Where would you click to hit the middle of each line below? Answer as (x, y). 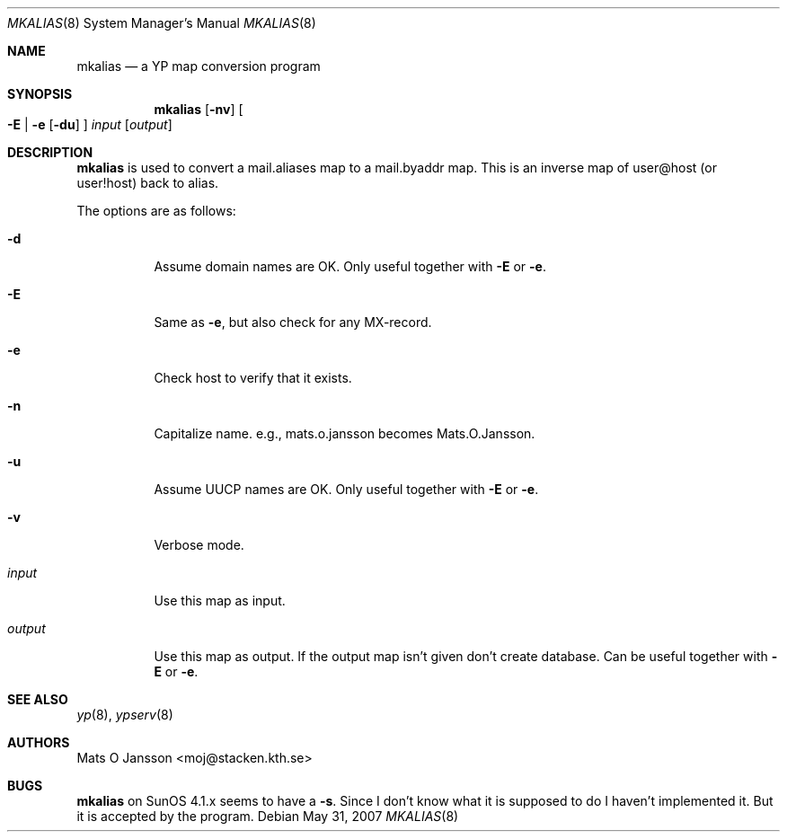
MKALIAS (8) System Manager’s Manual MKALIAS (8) (162, 23)
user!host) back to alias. (148, 183)
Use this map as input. (220, 601)
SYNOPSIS (40, 94)
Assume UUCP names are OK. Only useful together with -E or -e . (346, 489)
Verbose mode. (199, 545)
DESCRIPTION (50, 152)
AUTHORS (39, 742)
